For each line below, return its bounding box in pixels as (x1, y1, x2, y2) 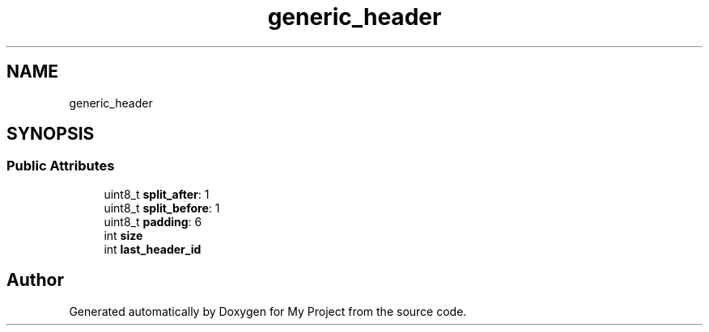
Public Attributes (6, 158, 115, 174)
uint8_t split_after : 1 (104, 187, 210, 201)
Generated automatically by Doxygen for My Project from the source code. (69, 304, 467, 318)
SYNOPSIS (6, 124, 95, 145)
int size (104, 228, 143, 242)
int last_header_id (104, 242, 202, 256)
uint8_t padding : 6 (104, 214, 202, 229)
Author (6, 270, 64, 291)
